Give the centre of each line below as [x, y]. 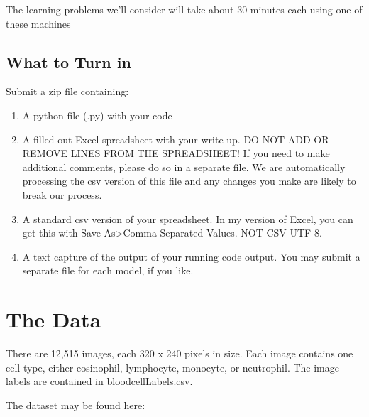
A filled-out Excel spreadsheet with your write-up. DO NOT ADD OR [176, 139]
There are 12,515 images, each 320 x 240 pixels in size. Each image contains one [180, 353]
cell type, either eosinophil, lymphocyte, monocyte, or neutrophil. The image [172, 367]
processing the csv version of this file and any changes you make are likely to [189, 181]
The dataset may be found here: [76, 405]
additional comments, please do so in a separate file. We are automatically [184, 167]
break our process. [62, 194]
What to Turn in [68, 61]
